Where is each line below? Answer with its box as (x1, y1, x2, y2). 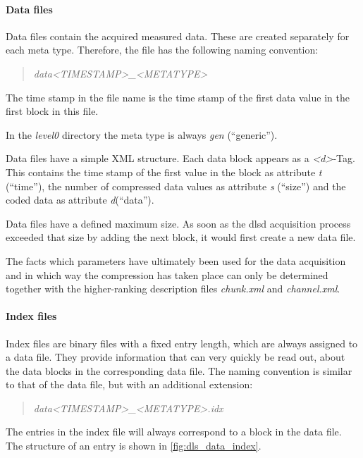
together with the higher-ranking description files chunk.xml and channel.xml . (6, 281, 340, 296)
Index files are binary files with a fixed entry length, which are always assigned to (6, 335, 358, 350)
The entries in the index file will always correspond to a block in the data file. (6, 424, 342, 439)
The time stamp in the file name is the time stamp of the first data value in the (6, 89, 350, 104)
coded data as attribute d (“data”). (6, 192, 154, 207)
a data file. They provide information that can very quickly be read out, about (6, 349, 345, 364)
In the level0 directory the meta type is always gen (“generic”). (6, 127, 278, 142)
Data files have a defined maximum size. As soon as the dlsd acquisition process (6, 216, 351, 230)
